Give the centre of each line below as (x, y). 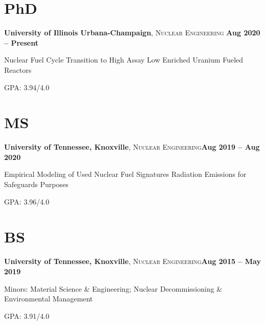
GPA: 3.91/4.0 (27, 316)
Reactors (18, 69)
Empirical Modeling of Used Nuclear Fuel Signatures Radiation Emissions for (125, 174)
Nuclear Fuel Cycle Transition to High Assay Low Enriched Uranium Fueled (124, 60)
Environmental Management (49, 299)
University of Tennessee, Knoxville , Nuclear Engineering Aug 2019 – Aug (132, 147)
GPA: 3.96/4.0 (27, 201)
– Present (21, 42)
